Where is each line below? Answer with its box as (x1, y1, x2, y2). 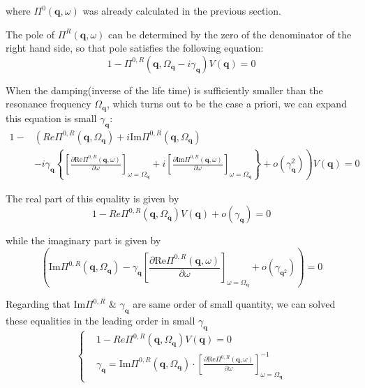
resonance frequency (6, 96, 91, 111)
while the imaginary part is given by (6, 233, 161, 248)
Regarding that (6, 297, 70, 311)
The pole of (6, 27, 54, 41)
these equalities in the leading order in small (6, 313, 195, 328)
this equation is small (6, 110, 97, 125)
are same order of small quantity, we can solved (133, 297, 336, 311)
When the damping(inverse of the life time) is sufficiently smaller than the (6, 82, 323, 97)
